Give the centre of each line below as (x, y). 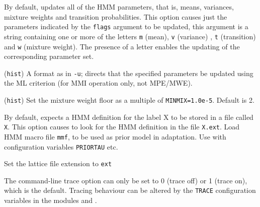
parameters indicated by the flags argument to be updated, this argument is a (126, 26)
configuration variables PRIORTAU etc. (61, 146)
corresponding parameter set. (49, 56)
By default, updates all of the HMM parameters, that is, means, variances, (119, 7)
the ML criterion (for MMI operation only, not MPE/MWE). (98, 83)
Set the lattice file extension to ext (58, 163)
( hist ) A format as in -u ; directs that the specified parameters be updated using (129, 73)
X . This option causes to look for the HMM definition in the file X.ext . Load (122, 127)
